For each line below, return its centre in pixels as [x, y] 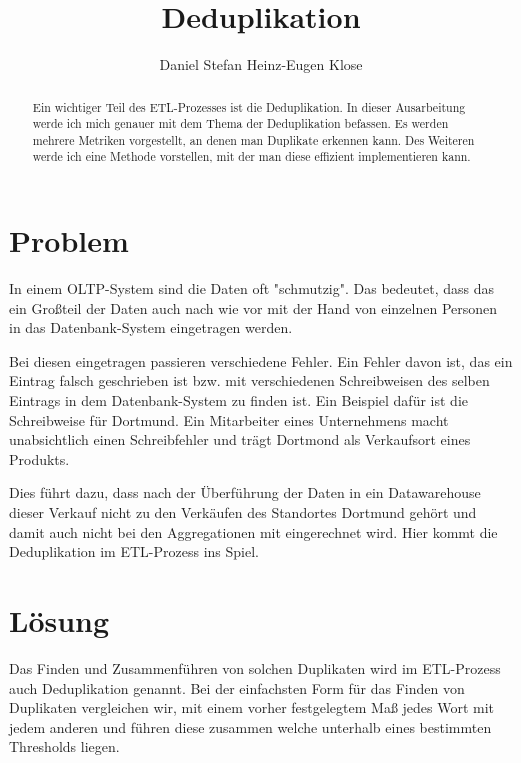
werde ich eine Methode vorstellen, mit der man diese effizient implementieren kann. [251, 156]
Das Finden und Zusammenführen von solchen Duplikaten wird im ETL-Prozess [255, 667]
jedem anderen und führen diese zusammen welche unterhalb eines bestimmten [250, 726]
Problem [69, 240]
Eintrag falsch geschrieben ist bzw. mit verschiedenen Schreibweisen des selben [249, 380]
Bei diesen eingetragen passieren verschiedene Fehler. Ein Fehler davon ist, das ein [261, 360]
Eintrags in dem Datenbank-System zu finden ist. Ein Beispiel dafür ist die [238, 400]
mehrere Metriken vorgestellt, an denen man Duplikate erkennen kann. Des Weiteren [253, 139]
